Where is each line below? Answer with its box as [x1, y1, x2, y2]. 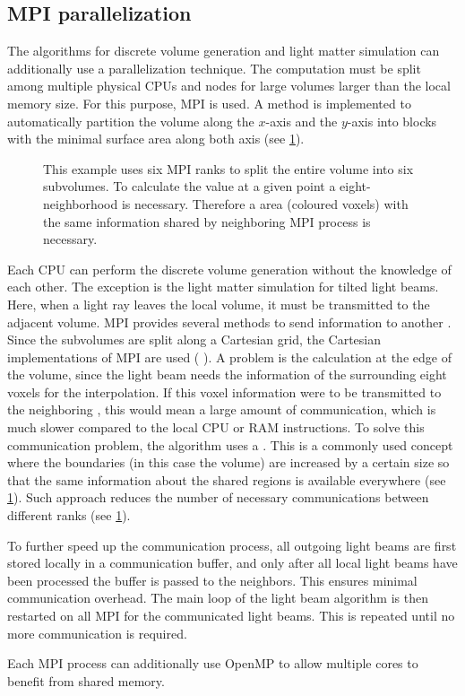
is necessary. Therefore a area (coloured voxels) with [121, 194, 409, 213]
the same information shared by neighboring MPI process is [43, 212, 371, 231]
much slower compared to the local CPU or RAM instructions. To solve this [7, 418, 425, 437]
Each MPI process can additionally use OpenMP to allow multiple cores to [7, 654, 418, 673]
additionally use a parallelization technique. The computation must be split [7, 58, 421, 77]
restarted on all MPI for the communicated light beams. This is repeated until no [7, 606, 455, 625]
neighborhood [43, 194, 118, 213]
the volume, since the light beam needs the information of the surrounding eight [7, 365, 447, 384]
